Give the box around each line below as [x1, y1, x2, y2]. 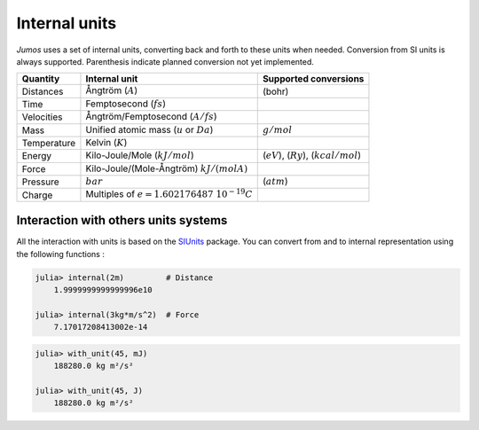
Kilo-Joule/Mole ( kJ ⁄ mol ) [85, 149, 194, 161]
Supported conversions [262, 73, 365, 85]
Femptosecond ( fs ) [85, 98, 167, 110]
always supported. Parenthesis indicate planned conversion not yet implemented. [16, 56, 315, 66]
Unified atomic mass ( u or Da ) [85, 123, 214, 136]
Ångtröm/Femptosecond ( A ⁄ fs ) [85, 111, 217, 123]
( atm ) [262, 176, 288, 188]
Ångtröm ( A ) [85, 84, 138, 97]
